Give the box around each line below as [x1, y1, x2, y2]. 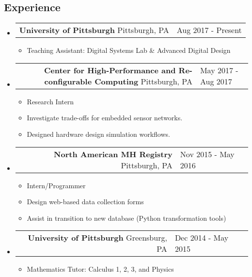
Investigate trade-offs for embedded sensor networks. [27, 113, 183, 123]
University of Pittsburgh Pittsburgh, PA [19, 24, 169, 36]
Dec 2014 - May [174, 232, 229, 244]
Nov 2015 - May [180, 148, 235, 160]
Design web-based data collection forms [27, 196, 144, 207]
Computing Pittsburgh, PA [94, 75, 192, 87]
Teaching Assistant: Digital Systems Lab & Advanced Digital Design [27, 45, 231, 55]
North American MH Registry [54, 148, 173, 160]
